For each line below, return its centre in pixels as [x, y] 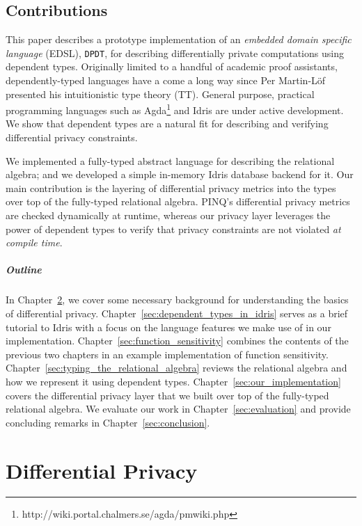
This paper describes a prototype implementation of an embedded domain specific [179, 39]
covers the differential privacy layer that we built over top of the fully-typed [167, 395]
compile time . [34, 242]
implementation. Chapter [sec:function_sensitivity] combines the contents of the [177, 341]
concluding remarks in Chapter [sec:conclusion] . [108, 422]
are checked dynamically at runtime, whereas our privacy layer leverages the [168, 215]
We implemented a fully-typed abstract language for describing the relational [170, 160]
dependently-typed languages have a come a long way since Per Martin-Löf [166, 80]
